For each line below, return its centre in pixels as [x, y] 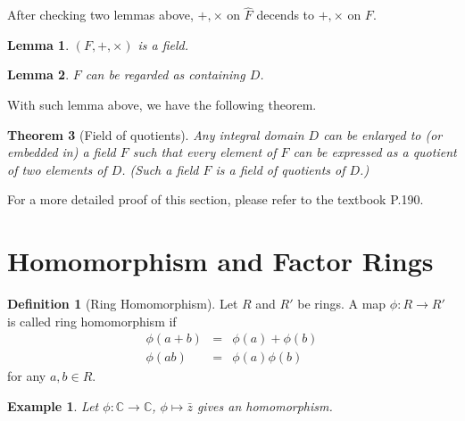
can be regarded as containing [165, 74]
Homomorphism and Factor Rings [220, 261]
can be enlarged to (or [383, 134]
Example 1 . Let [53, 405]
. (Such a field [160, 169]
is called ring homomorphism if [92, 321]
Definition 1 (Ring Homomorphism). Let [123, 304]
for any [27, 376]
